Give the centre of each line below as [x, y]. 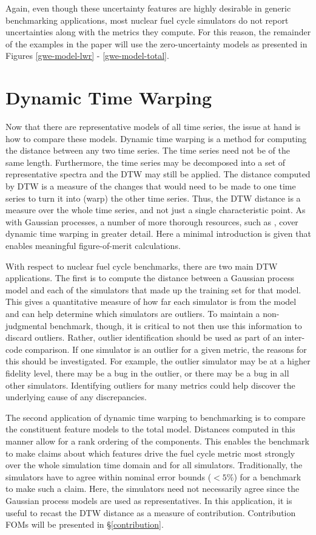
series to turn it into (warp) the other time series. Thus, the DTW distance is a [153, 198]
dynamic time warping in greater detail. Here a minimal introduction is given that [158, 233]
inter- [295, 337]
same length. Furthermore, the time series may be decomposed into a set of [146, 162]
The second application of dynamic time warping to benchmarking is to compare [156, 417]
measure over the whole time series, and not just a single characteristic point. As [156, 210]
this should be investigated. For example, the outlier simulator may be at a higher [158, 361]
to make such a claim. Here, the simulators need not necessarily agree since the [153, 489]
